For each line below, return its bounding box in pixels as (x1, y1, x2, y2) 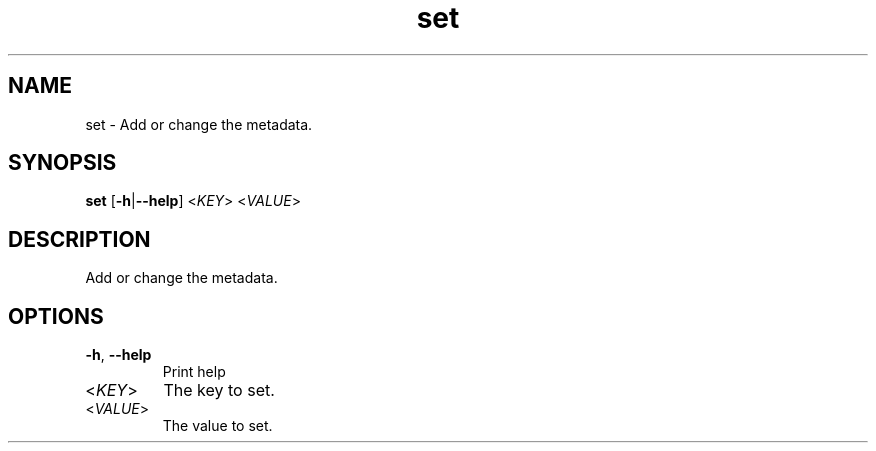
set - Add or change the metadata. (85, 115, 313, 133)
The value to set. (162, 417, 273, 435)
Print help (162, 363, 226, 381)
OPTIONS (8, 303, 104, 329)
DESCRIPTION (8, 226, 151, 252)
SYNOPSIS (8, 150, 117, 176)
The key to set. (163, 380, 275, 401)
